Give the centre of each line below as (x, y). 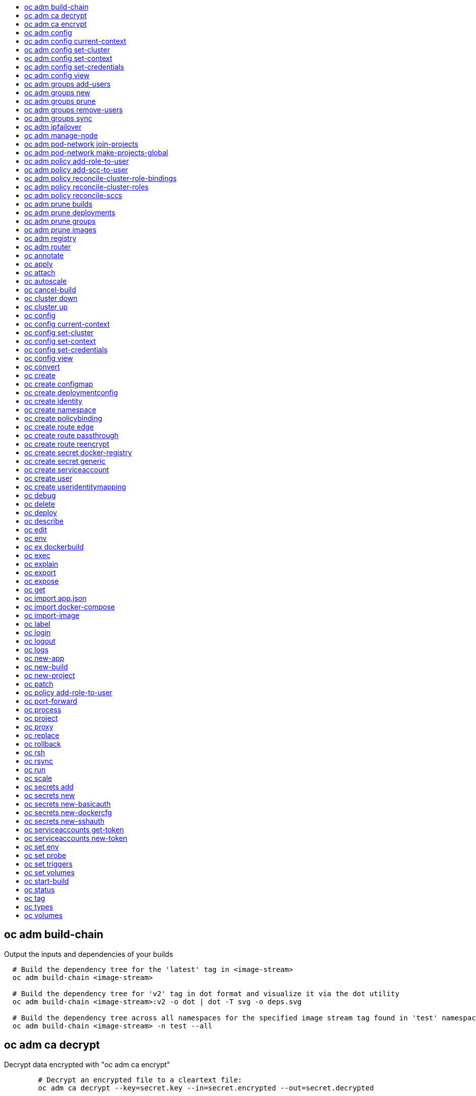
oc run (35, 770)
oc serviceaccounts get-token (74, 830)
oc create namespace (60, 410)
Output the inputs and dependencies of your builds (89, 954)
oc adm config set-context (68, 58)
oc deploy (41, 512)
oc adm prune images (61, 230)
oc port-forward (51, 701)
